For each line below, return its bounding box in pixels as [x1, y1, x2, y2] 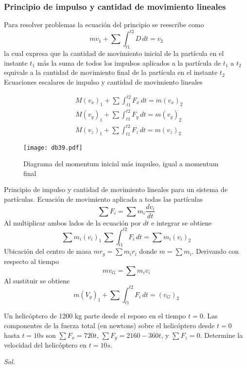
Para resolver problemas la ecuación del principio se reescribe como [4, 19, 204, 30]
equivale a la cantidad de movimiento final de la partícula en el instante [4, 67, 218, 77]
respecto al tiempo [4, 256, 59, 266]
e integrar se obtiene [151, 217, 212, 228]
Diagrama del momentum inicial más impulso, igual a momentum [23, 158, 219, 169]
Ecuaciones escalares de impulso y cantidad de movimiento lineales [4, 76, 203, 87]
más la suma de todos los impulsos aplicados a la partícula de [37, 57, 221, 68]
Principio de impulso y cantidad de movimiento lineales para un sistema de [4, 184, 228, 194]
